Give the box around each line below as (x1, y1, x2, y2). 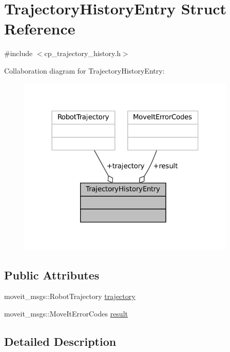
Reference (4, 18, 75, 39)
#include (4, 48, 33, 59)
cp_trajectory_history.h (44, 48, 121, 59)
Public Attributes (4, 267, 100, 283)
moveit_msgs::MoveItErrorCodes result (4, 308, 128, 319)
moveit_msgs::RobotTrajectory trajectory (4, 291, 136, 302)
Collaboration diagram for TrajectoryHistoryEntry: (4, 65, 165, 76)
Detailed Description (4, 333, 117, 349)
